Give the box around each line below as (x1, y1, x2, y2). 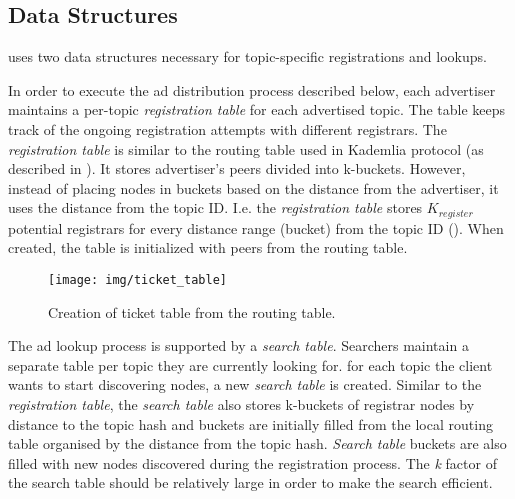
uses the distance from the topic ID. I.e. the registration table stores (8, 197, 423, 218)
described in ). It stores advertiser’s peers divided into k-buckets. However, (8, 158, 466, 179)
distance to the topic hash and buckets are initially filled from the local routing (8, 413, 493, 434)
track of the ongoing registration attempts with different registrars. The (8, 118, 447, 139)
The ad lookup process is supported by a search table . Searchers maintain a (8, 335, 469, 356)
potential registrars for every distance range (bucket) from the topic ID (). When (8, 217, 504, 238)
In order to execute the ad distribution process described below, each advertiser (8, 79, 496, 100)
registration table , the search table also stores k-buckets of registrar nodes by (8, 394, 475, 415)
